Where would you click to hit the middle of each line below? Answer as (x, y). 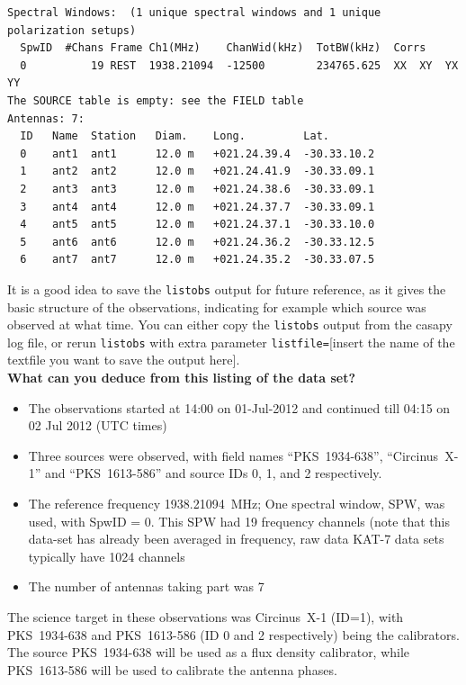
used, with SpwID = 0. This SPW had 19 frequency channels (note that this (239, 521)
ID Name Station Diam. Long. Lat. (175, 136)
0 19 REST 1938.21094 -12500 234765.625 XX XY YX (239, 65)
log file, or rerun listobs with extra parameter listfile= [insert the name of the (231, 342)
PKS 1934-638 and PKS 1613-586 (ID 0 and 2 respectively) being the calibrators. (233, 634)
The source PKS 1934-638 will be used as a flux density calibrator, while (209, 652)
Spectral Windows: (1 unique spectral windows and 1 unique (194, 13)
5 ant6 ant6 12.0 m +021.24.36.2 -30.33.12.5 (197, 242)
